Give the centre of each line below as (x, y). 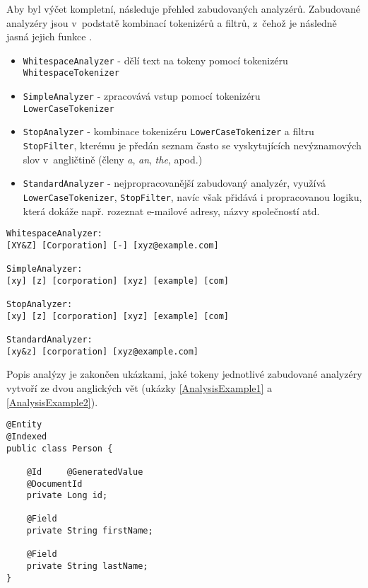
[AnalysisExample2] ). (52, 402)
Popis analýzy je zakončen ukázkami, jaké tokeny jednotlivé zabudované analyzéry (184, 374)
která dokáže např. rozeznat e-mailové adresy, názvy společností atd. (171, 211)
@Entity (24, 425)
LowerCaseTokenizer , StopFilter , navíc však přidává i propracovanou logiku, (192, 196)
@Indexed (27, 436)
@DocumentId (54, 484)
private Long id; (67, 496)
